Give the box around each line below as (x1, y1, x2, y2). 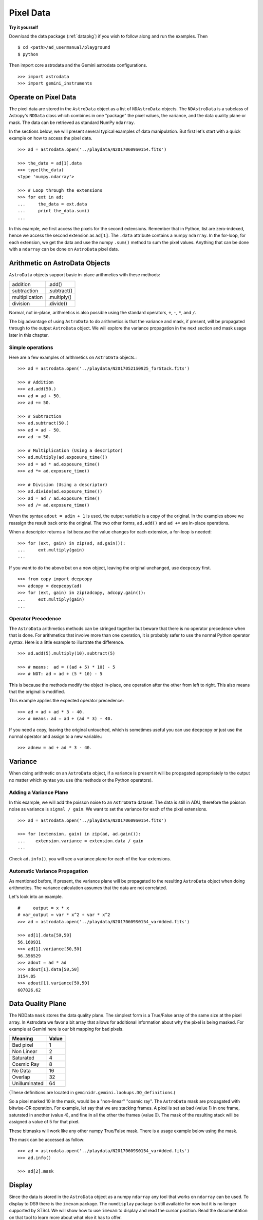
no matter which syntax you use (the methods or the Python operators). (9, 777, 153, 783)
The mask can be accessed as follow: (9, 1137, 85, 1142)
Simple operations (9, 344, 54, 351)
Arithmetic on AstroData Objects (9, 259, 111, 267)
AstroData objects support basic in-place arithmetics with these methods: (9, 272, 160, 278)
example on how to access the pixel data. (9, 135, 93, 141)
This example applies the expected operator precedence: (9, 698, 124, 704)
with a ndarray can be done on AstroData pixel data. (9, 246, 119, 252)
